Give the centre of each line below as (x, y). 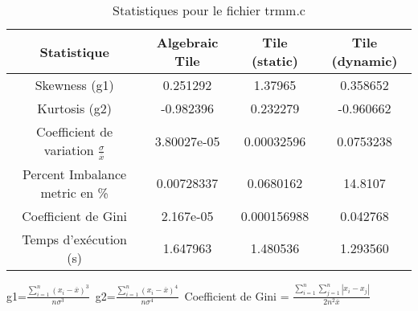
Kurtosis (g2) (74, 108)
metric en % (74, 192)
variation (69, 150)
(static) (275, 61)
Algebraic (187, 42)
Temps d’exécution (75, 239)
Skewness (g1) (74, 85)
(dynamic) (365, 61)
